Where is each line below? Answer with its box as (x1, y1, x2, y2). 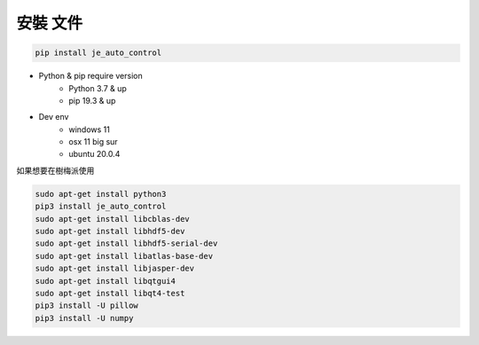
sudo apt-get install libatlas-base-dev (35, 251, 213, 261)
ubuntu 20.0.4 (68, 149, 121, 160)
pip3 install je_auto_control (35, 201, 167, 212)
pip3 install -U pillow (35, 301, 139, 310)
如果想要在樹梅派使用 (16, 165, 95, 176)
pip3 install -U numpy (35, 313, 134, 323)
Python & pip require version (38, 71, 143, 82)
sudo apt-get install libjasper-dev (35, 263, 195, 274)
